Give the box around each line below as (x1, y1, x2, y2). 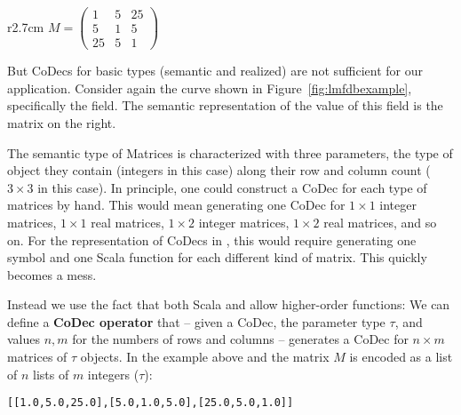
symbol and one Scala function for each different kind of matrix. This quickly (7, 248, 427, 267)
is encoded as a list (349, 347, 453, 366)
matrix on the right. (7, 113, 116, 132)
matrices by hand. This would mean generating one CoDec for (7, 196, 346, 214)
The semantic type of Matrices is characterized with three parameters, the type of (7, 143, 453, 162)
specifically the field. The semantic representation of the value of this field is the (7, 96, 443, 115)
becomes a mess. (7, 265, 97, 283)
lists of (33, 364, 69, 383)
